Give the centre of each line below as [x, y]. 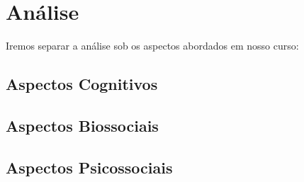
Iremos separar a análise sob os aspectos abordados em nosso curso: [152, 46]
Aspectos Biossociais [82, 125]
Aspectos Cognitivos [82, 84]
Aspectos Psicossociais [89, 167]
